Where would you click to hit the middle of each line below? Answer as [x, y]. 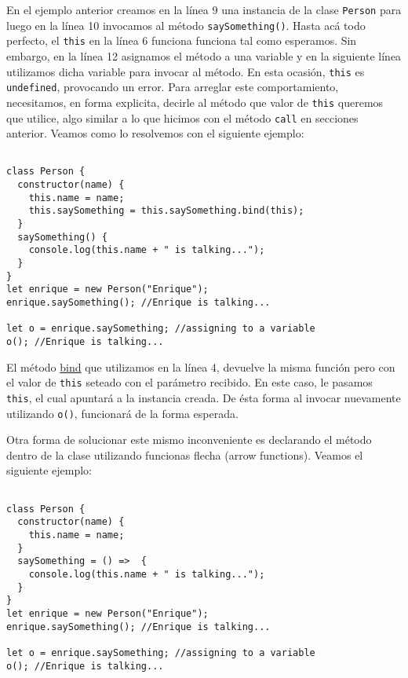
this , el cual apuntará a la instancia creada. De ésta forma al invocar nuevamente [204, 397]
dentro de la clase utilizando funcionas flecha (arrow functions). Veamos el [185, 454]
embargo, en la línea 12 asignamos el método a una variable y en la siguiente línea [204, 55]
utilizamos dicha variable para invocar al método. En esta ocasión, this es [186, 71]
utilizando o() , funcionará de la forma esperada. [122, 413]
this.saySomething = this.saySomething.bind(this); [166, 211]
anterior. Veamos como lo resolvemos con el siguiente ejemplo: [155, 133]
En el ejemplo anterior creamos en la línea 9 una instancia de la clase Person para [204, 9]
